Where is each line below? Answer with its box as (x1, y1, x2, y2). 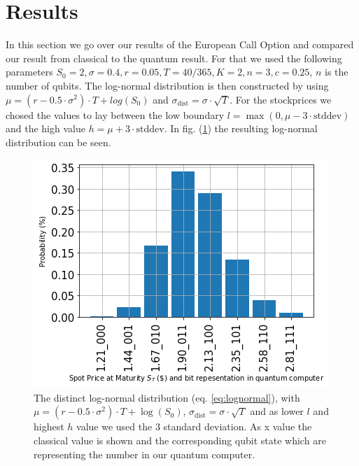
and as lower (250, 404, 304, 418)
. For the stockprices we (230, 92, 332, 106)
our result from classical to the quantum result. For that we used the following (6, 50, 342, 65)
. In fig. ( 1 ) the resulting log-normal (164, 121, 318, 136)
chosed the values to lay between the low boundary (6, 107, 225, 122)
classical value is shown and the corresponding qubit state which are (34, 433, 326, 448)
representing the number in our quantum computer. (34, 446, 255, 461)
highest (34, 419, 64, 434)
